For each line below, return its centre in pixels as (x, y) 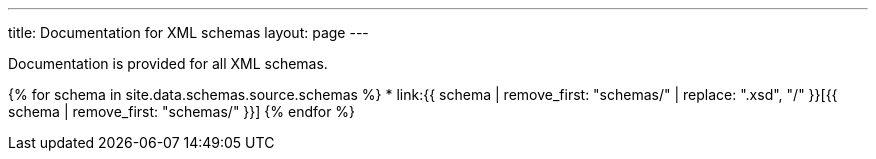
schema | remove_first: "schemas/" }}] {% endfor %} (182, 111)
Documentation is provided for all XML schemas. (168, 63)
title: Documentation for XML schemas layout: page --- (188, 32)
